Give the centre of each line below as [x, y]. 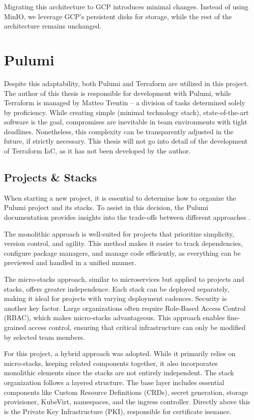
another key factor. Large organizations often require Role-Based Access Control [125, 308]
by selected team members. [45, 337]
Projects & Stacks [51, 177]
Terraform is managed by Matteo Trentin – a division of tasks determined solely [125, 103]
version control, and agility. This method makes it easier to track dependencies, [123, 243]
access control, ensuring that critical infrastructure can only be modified [137, 327]
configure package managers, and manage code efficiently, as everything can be [122, 253]
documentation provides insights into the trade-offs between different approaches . [127, 217]
